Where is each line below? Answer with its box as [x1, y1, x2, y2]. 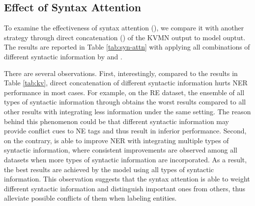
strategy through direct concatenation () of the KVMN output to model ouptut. [4, 32, 246, 42]
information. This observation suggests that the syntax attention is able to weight [4, 174, 250, 184]
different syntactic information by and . [4, 51, 122, 61]
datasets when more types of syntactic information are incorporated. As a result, [4, 154, 247, 164]
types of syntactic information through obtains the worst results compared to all [4, 97, 246, 107]
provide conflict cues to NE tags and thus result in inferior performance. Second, [4, 126, 247, 136]
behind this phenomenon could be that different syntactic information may [4, 116, 229, 126]
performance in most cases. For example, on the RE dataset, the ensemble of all [4, 87, 245, 97]
